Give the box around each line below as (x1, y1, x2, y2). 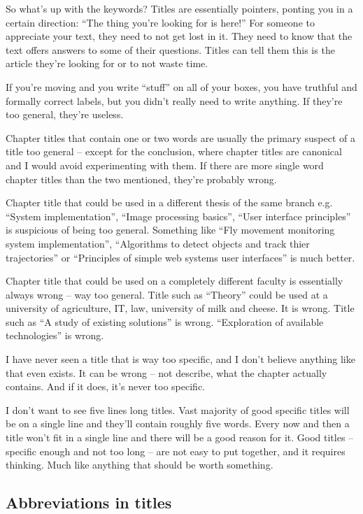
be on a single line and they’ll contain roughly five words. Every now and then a (6, 416, 350, 431)
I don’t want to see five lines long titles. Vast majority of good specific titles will (6, 402, 350, 417)
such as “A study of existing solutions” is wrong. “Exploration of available (6, 314, 324, 329)
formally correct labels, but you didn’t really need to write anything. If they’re (6, 93, 343, 108)
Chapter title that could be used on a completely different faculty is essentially (6, 273, 343, 288)
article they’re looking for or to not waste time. (6, 56, 208, 71)
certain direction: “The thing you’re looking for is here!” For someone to (6, 15, 315, 29)
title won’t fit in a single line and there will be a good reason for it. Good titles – (6, 430, 354, 445)
